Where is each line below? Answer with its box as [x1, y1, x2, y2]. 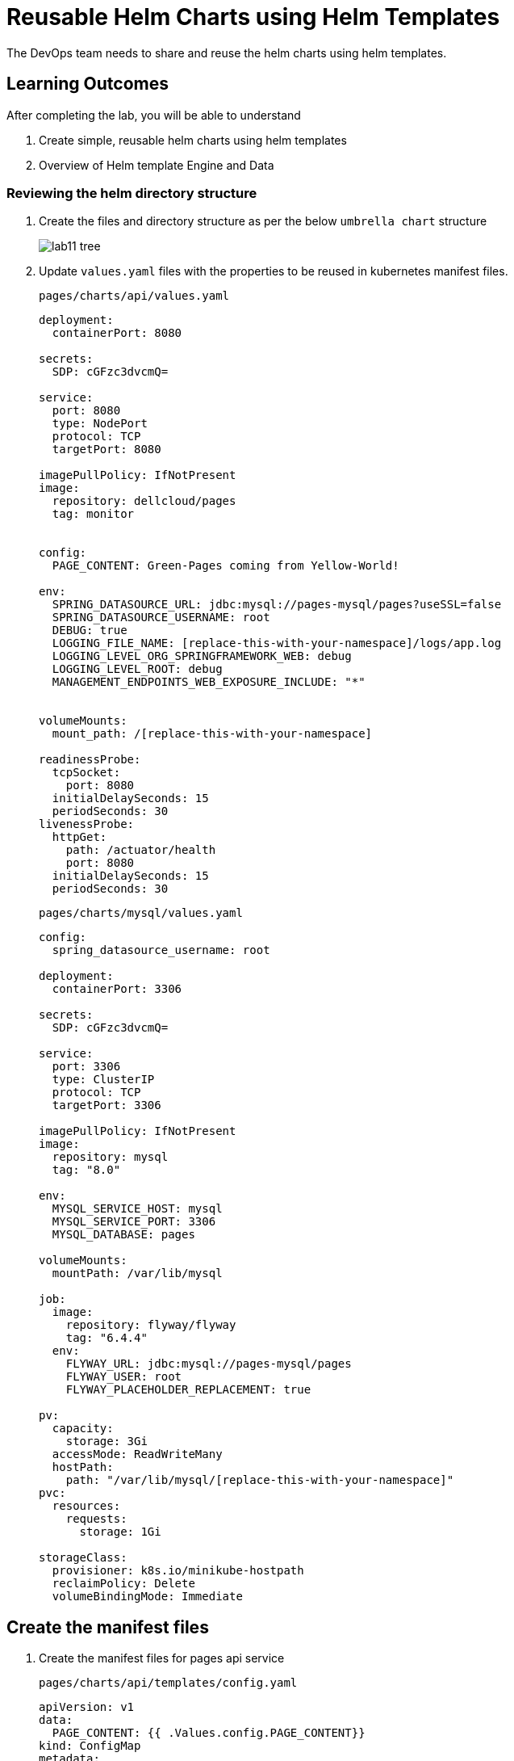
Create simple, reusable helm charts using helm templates [39, 132, 347, 147]
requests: [65, 1512, 127, 1526]
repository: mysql [52, 1150, 169, 1164]
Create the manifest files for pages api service [39, 1651, 285, 1666]
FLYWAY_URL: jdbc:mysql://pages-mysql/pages [65, 1357, 352, 1371]
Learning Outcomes [6, 74, 169, 95]
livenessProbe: [39, 817, 135, 831]
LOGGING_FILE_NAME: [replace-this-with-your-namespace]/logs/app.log [52, 637, 502, 650]
